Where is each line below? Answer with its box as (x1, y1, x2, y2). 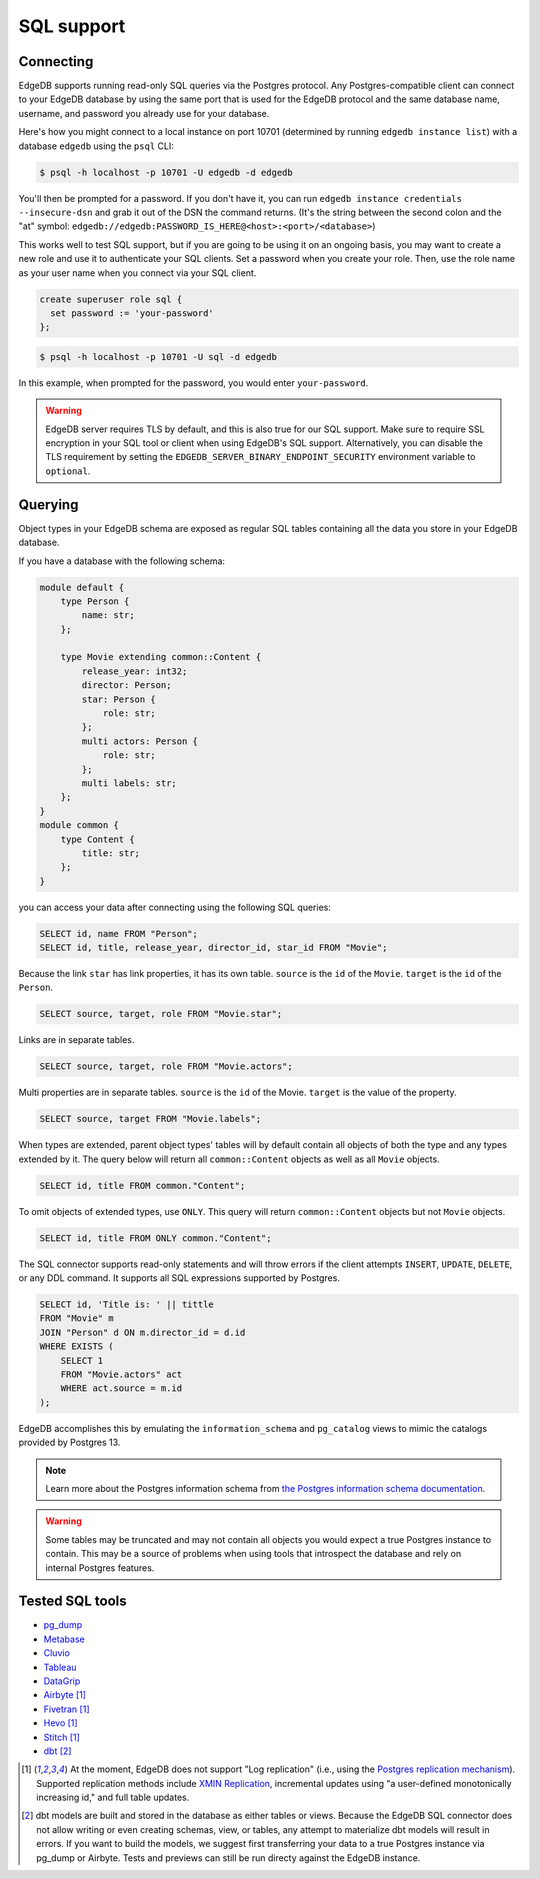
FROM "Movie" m (39, 1313, 114, 1324)
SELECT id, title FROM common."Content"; (39, 1180, 246, 1191)
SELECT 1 (60, 1355, 104, 1366)
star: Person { (81, 693, 157, 705)
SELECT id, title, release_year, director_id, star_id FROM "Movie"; (39, 942, 388, 954)
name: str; (81, 610, 135, 621)
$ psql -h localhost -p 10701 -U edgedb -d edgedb (39, 166, 294, 178)
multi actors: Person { (81, 735, 199, 747)
